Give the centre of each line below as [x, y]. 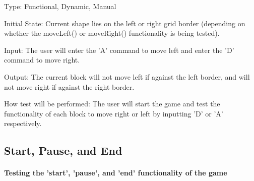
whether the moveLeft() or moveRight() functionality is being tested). [112, 33]
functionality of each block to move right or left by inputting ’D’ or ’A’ [114, 113]
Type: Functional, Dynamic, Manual [60, 6]
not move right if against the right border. [69, 86]
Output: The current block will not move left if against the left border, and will [127, 76]
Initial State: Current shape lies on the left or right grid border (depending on [125, 23]
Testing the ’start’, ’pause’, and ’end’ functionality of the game [116, 173]
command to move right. [42, 60]
